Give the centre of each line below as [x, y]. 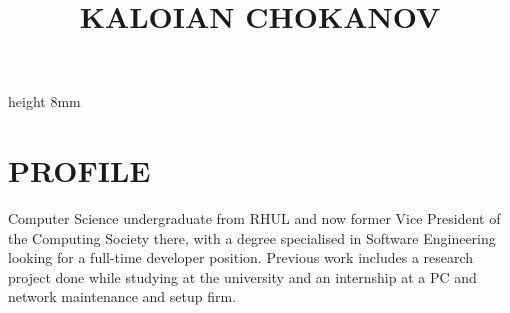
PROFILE [79, 170]
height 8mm [44, 101]
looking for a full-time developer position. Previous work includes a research [241, 257]
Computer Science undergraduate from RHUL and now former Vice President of [254, 218]
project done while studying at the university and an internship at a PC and [242, 276]
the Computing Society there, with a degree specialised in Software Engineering [252, 237]
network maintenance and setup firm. [122, 296]
